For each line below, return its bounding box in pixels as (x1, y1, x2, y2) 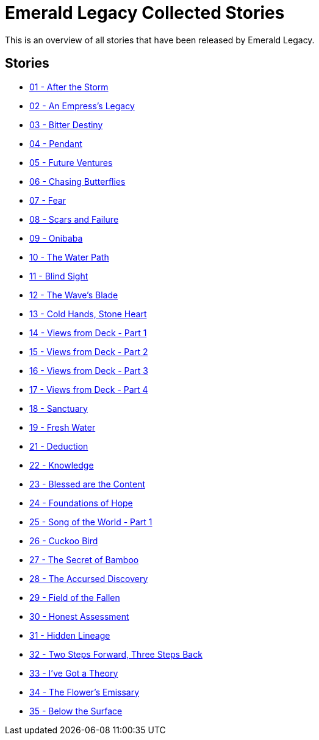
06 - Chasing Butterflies (29, 176, 126, 187)
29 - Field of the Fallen (29, 592, 120, 603)
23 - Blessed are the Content (29, 478, 145, 489)
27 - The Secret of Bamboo (29, 554, 139, 565)
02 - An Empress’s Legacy (29, 100, 135, 111)
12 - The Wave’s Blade (29, 289, 118, 300)
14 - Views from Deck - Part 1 (29, 327, 147, 338)
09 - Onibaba (29, 232, 83, 243)
